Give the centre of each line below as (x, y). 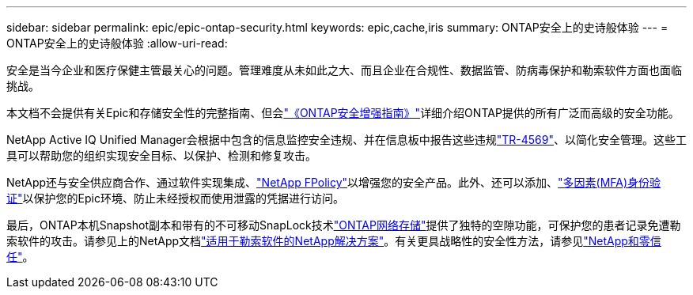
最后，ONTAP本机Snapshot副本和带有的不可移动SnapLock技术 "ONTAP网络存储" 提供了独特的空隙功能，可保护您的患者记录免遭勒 (344, 225)
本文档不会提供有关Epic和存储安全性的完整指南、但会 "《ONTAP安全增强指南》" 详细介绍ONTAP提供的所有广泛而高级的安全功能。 (343, 113)
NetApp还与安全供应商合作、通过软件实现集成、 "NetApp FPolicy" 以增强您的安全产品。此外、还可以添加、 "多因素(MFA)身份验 (334, 182)
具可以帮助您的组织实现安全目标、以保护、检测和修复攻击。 (161, 155)
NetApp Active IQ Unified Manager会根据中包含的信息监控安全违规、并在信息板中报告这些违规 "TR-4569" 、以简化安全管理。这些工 (346, 140)
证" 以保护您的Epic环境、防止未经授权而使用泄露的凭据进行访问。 (175, 198)
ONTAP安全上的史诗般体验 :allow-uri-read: (117, 43)
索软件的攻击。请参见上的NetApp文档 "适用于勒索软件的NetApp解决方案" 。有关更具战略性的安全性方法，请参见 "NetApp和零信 (334, 241)
